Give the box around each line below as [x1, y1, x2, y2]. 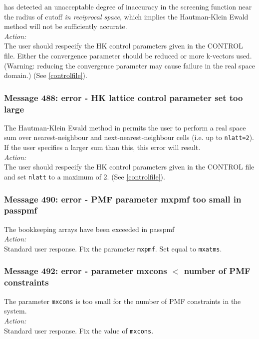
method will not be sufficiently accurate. [4, 21, 127, 31]
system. [4, 305, 27, 316]
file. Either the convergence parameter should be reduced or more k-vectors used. [4, 50, 252, 60]
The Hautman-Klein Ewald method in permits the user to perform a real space [4, 122, 246, 132]
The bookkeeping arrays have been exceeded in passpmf [4, 223, 175, 234]
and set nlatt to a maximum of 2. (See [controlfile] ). [4, 171, 165, 181]
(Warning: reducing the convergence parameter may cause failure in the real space [4, 60, 255, 70]
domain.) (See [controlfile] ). [4, 70, 87, 80]
